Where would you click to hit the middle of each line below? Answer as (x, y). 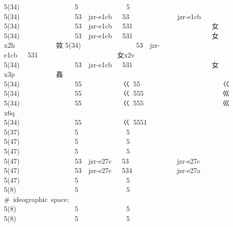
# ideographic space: (37, 199)
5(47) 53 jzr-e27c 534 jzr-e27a (102, 170)
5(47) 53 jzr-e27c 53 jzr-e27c (102, 160)
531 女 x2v (81, 54)
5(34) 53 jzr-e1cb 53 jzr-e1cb (102, 16)
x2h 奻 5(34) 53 (73, 45)
